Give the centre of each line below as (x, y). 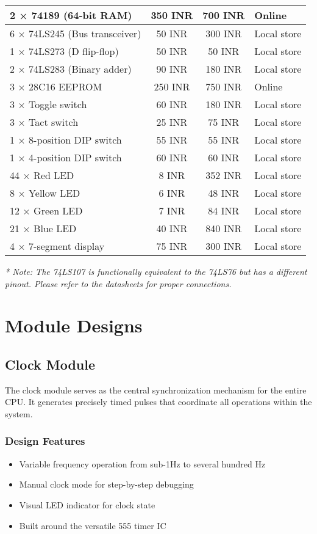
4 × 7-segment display (57, 246)
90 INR (172, 69)
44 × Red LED (42, 175)
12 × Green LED (46, 210)
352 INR (224, 175)
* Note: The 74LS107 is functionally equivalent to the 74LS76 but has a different (156, 271)
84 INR (224, 210)
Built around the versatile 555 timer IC (93, 525)
